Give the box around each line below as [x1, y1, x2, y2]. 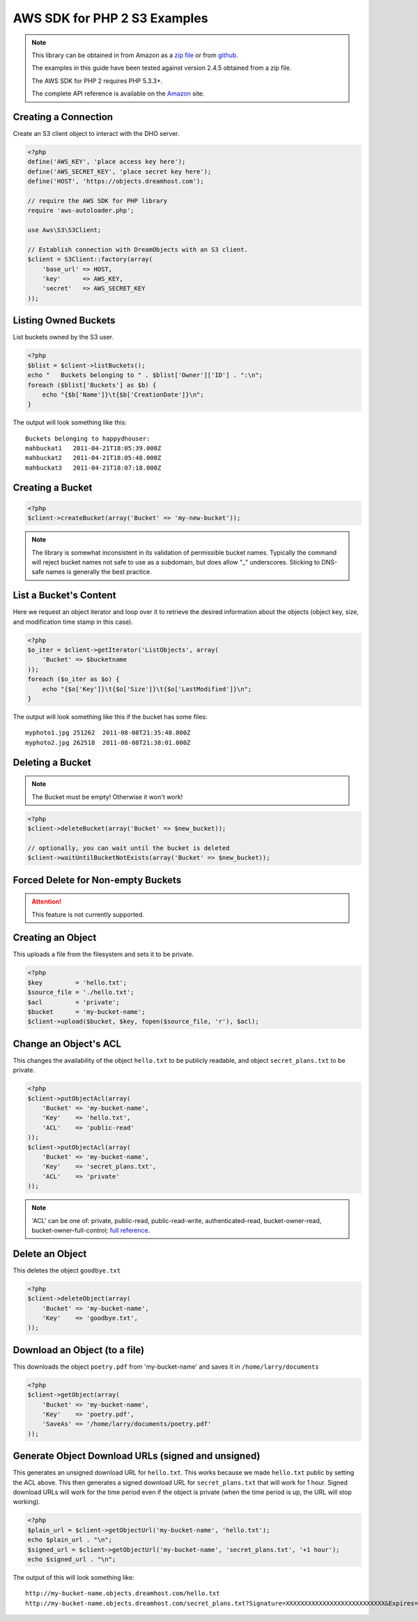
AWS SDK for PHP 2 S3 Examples [13, 10, 208, 26]
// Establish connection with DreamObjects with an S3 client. [27, 245, 249, 254]
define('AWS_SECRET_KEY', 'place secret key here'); [27, 167, 212, 176]
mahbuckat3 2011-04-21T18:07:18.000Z [25, 463, 162, 472]
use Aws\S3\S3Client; [27, 226, 102, 234]
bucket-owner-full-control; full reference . [31, 1226, 150, 1234]
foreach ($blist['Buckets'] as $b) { [27, 381, 157, 389]
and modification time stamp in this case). [13, 617, 134, 626]
